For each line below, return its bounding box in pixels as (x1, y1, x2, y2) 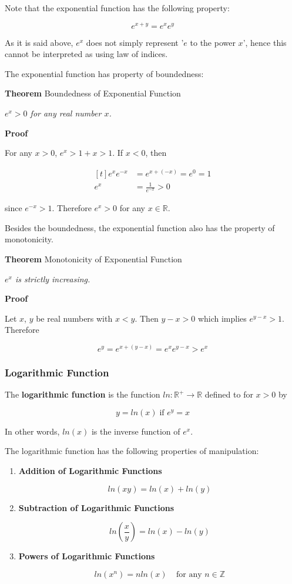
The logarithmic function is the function (5, 388, 160, 401)
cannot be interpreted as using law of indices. (5, 48, 168, 60)
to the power (190, 36, 236, 48)
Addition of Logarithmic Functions (18, 465, 162, 477)
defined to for (204, 388, 253, 401)
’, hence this (243, 36, 287, 48)
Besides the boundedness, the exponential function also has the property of (5, 221, 275, 233)
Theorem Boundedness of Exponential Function (5, 87, 181, 99)
